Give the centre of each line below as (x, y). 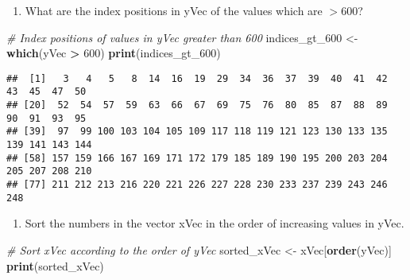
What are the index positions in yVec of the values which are (174, 10)
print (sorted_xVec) (55, 265)
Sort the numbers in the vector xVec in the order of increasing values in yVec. (215, 223)
